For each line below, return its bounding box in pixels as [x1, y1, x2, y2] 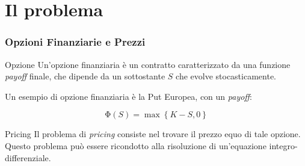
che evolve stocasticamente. [176, 70, 276, 82]
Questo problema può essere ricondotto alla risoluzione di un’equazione [5, 139, 266, 152]
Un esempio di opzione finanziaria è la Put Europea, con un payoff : [5, 90, 252, 102]
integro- [269, 139, 298, 152]
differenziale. [5, 151, 51, 164]
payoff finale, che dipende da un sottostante [5, 70, 165, 82]
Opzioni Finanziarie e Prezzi [5, 34, 146, 49]
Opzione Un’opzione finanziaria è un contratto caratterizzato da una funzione [5, 58, 291, 70]
